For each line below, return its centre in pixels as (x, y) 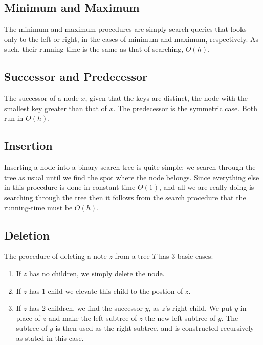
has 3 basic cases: (186, 256)
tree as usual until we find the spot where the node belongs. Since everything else (132, 177)
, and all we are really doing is (207, 187)
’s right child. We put (199, 308)
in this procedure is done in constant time (70, 187)
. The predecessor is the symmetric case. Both (185, 108)
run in (14, 118)
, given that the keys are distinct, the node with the (166, 98)
